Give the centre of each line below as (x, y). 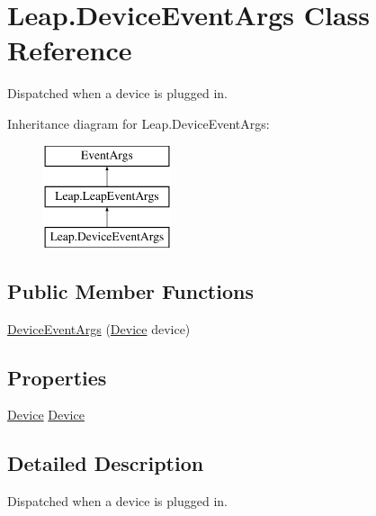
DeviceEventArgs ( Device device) (99, 328)
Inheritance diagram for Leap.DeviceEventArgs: (139, 123)
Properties (57, 377)
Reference (70, 50)
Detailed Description (106, 463)
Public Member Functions (130, 290)
